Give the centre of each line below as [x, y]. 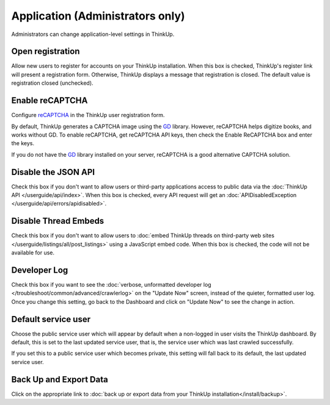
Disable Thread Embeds [58, 221]
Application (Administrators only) [98, 16]
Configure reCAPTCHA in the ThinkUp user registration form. [88, 115]
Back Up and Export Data [60, 379]
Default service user [51, 319]
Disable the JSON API [53, 172]
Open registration [46, 52]
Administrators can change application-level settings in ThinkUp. [93, 34]
